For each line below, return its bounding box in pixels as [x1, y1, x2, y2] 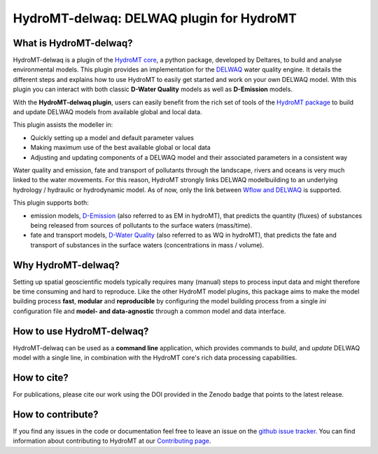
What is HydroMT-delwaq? [13, 37, 133, 49]
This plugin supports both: [13, 198, 89, 207]
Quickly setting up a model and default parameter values [30, 133, 194, 142]
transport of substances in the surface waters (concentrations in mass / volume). [30, 240, 265, 249]
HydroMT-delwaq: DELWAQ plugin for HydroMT [13, 11, 297, 26]
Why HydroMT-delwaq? [13, 259, 120, 271]
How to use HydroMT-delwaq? [13, 325, 149, 337]
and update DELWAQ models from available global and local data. [13, 108, 202, 116]
